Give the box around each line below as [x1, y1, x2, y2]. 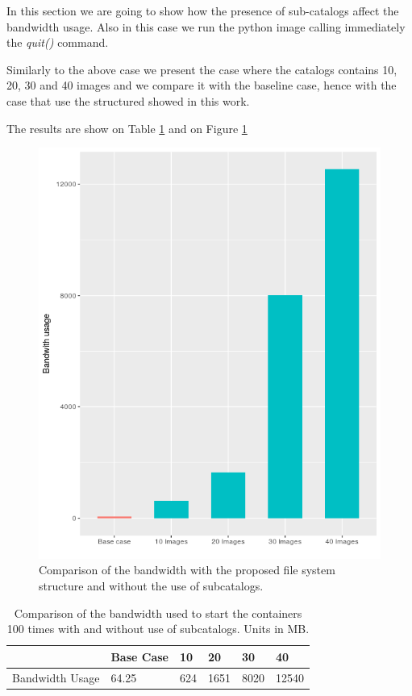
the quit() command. [6, 34, 109, 51]
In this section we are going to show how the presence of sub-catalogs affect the [6, 2, 399, 19]
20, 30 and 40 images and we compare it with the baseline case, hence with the [6, 77, 397, 94]
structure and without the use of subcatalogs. [39, 577, 264, 594]
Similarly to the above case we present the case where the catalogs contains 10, [6, 60, 397, 77]
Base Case [110, 648, 169, 665]
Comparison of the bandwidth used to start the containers [14, 604, 302, 621]
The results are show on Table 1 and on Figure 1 [6, 119, 248, 136]
